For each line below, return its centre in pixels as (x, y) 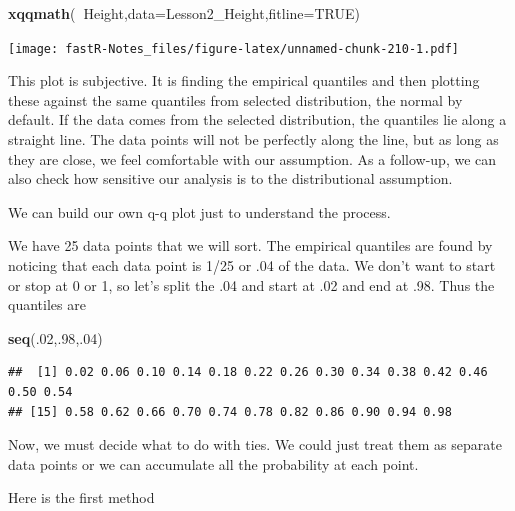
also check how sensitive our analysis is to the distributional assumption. (230, 178)
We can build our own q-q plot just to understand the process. (199, 211)
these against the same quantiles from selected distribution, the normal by (235, 99)
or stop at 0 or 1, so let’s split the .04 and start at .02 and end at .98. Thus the (251, 284)
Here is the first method (81, 497)
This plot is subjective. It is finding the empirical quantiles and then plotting (244, 80)
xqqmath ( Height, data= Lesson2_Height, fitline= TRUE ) (184, 13)
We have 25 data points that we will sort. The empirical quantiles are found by (250, 245)
